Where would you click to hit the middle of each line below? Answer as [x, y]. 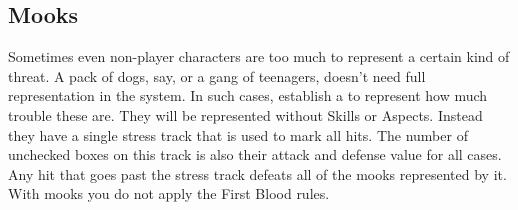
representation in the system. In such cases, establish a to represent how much [248, 95]
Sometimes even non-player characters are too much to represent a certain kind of [259, 56]
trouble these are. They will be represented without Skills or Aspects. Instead [245, 114]
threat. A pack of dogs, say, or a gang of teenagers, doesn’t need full [217, 75]
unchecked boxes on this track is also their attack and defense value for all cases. [255, 154]
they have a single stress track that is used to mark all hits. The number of [238, 134]
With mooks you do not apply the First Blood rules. [169, 193]
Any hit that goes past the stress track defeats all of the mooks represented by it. [257, 173]
